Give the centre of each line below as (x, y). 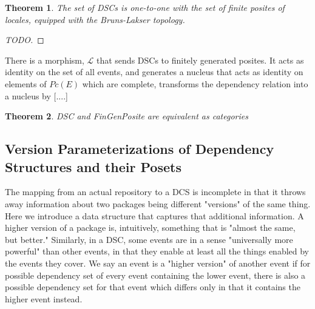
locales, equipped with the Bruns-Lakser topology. (95, 19)
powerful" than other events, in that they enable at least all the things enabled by (157, 251)
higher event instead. (44, 298)
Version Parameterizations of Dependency (140, 149)
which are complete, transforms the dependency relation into (195, 83)
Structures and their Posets (93, 166)
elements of (26, 83)
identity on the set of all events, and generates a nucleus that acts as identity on (154, 72)
